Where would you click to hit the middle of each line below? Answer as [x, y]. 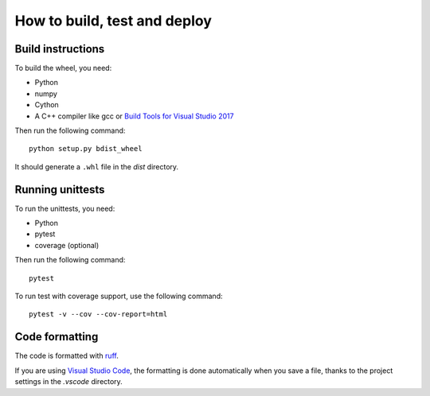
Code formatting [57, 337]
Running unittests [60, 190]
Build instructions [60, 49]
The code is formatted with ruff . [66, 356]
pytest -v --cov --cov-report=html [98, 314]
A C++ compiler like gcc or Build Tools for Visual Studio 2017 [134, 116]
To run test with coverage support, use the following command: [119, 296]
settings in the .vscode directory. [68, 382]
